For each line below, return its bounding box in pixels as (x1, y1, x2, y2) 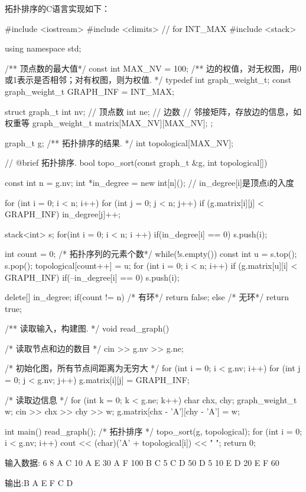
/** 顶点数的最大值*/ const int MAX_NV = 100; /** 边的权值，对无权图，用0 (5, 62, 302, 74)
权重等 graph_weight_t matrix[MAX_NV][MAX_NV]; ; (5, 117, 213, 129)
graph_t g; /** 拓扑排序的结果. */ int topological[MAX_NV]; (5, 136, 234, 149)
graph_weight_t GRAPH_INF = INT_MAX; (5, 85, 174, 97)
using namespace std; (5, 42, 82, 54)
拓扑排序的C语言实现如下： (5, 2, 110, 14)
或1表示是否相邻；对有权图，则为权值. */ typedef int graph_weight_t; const (5, 73, 292, 86)
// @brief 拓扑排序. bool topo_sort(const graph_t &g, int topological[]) (5, 156, 268, 169)
